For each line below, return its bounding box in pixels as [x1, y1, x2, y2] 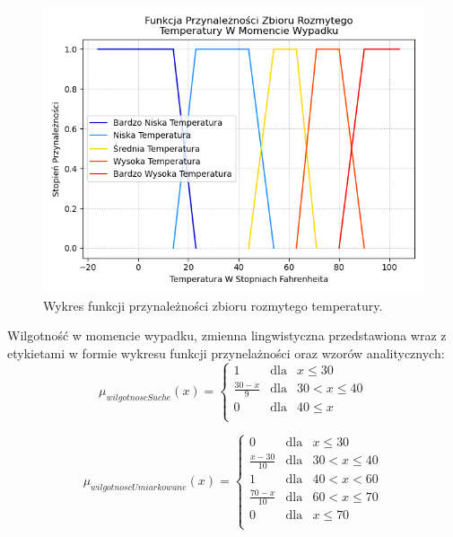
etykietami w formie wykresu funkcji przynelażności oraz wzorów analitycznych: [7, 343, 445, 362]
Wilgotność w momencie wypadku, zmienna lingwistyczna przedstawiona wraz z [7, 326, 447, 345]
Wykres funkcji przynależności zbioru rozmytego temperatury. [43, 295, 383, 314]
